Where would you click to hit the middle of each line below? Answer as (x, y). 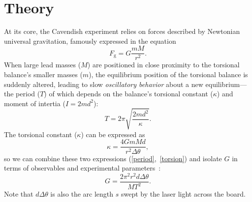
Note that (19, 194)
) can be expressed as (113, 134)
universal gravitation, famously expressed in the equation (90, 41)
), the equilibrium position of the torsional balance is (168, 74)
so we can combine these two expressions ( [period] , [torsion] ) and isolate (113, 158)
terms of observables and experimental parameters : (82, 168)
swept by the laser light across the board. (183, 194)
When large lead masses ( (43, 65)
